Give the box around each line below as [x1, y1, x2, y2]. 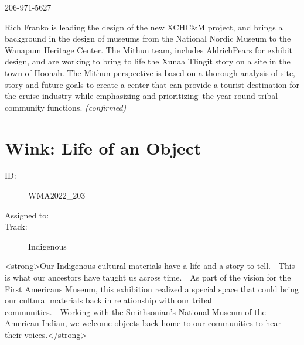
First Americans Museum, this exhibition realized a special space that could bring [5, 282, 299, 295]
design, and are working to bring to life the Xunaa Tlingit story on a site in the [5, 55, 291, 67]
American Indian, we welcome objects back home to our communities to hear [5, 317, 281, 329]
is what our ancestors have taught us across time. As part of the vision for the [5, 271, 291, 283]
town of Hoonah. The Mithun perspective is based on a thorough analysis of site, [5, 66, 296, 78]
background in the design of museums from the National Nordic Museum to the [5, 32, 291, 45]
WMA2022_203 [28, 189, 86, 201]
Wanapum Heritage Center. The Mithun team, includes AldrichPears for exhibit [5, 43, 292, 56]
